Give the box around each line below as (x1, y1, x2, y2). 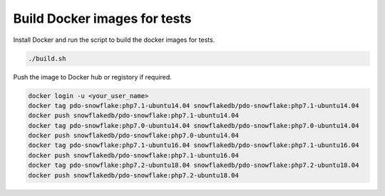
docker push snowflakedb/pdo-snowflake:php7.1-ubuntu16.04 (28, 151, 239, 159)
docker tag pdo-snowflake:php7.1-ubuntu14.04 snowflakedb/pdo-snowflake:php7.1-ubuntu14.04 (28, 102, 359, 109)
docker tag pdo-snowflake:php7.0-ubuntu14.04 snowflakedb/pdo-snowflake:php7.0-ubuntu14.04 (28, 121, 359, 129)
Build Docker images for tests (13, 11, 192, 26)
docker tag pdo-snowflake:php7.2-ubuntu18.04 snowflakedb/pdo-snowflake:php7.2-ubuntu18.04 (28, 161, 359, 170)
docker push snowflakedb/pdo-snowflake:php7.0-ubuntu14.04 (28, 131, 239, 140)
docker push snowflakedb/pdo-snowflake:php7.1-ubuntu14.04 (28, 111, 239, 120)
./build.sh (28, 54, 66, 62)
